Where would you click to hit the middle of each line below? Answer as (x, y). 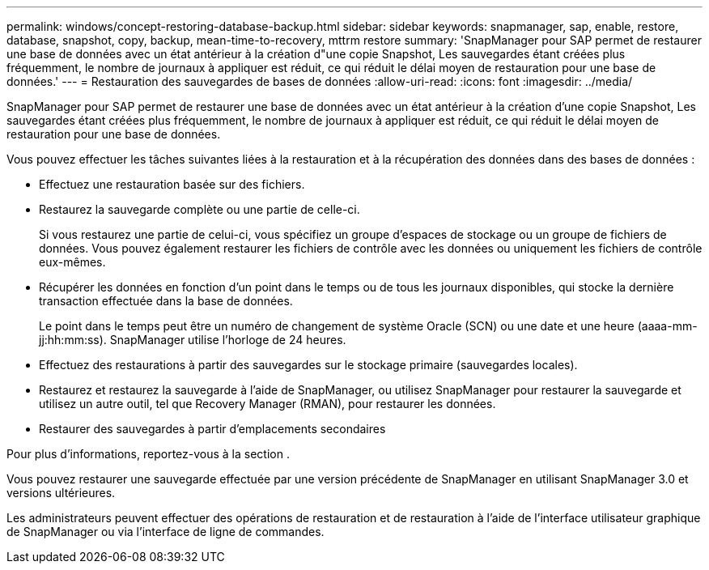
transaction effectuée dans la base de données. (166, 301)
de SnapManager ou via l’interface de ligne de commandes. (166, 532)
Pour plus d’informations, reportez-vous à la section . (148, 454)
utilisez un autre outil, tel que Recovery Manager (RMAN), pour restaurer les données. (267, 404)
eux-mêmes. (72, 262)
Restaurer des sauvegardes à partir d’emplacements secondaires (212, 429)
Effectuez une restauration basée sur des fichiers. (172, 184)
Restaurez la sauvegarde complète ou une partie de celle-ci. (200, 209)
